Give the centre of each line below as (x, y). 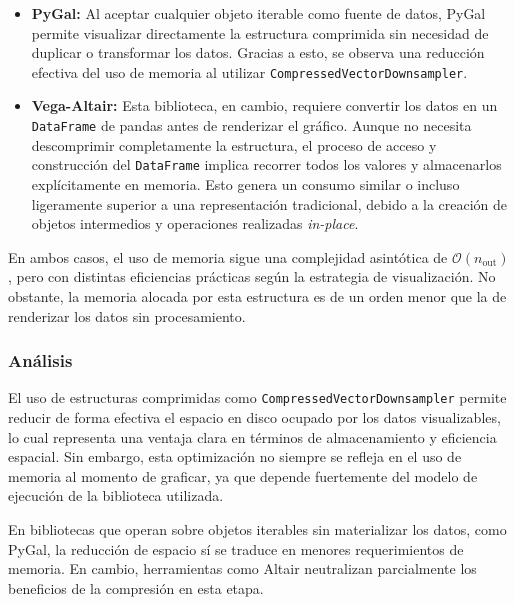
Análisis (40, 360)
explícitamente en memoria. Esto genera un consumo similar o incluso (245, 183)
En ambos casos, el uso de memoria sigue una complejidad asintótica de (228, 256)
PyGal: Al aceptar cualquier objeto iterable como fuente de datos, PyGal (258, 13)
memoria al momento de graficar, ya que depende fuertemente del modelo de (243, 475)
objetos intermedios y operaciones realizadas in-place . (195, 223)
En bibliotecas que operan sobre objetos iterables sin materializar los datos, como (257, 528)
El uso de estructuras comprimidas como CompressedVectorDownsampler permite (257, 397)
